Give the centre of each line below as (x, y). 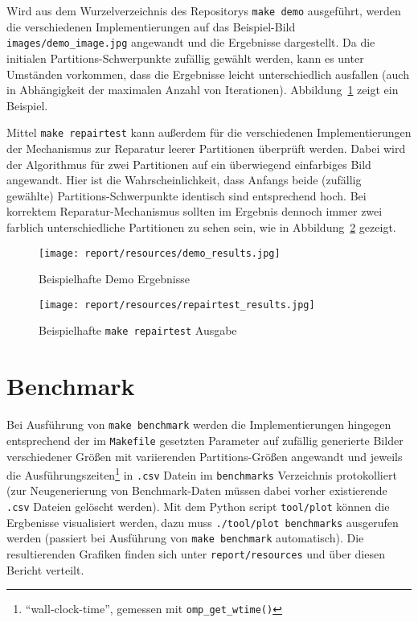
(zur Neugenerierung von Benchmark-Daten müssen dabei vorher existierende (197, 490)
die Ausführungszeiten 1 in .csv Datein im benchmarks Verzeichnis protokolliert (202, 474)
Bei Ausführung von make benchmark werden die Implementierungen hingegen (199, 424)
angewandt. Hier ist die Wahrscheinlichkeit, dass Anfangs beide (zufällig (184, 180)
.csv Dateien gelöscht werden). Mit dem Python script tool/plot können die (198, 506)
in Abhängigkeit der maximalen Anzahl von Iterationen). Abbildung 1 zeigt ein (203, 90)
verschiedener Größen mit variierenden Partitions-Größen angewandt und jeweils (205, 456)
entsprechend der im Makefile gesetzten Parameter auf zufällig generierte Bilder (205, 440)
